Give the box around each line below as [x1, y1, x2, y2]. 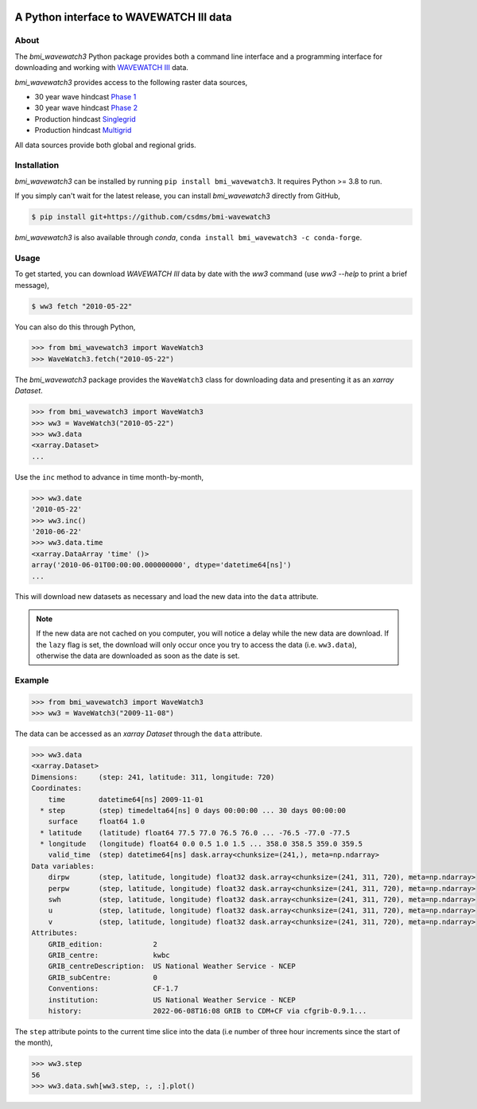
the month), [14, 1038, 53, 1048]
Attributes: [31, 928, 79, 938]
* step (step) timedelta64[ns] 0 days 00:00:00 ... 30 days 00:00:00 [40, 806, 346, 815]
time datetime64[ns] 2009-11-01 [48, 795, 204, 804]
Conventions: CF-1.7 [48, 984, 179, 994]
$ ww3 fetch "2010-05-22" [31, 302, 133, 310]
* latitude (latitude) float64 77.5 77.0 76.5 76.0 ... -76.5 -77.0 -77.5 [40, 828, 351, 837]
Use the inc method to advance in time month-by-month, [14, 472, 204, 481]
